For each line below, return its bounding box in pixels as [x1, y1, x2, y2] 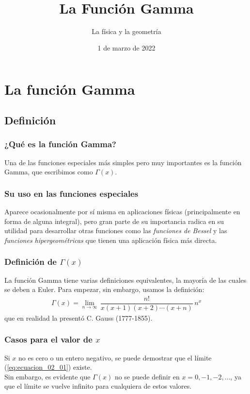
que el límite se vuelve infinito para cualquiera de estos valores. [4, 381, 192, 391]
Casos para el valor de [4, 333, 93, 345]
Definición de [4, 256, 57, 268]
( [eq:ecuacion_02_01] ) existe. [4, 362, 92, 372]
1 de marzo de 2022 [97, 42, 156, 52]
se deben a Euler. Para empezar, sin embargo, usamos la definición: [4, 284, 204, 294]
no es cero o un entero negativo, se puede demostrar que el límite [18, 352, 212, 362]
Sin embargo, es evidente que [4, 371, 91, 381]
